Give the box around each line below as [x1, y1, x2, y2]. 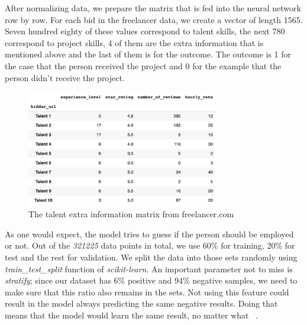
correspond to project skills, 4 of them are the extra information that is [5, 36, 264, 49]
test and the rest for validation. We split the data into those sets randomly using [5, 251, 298, 263]
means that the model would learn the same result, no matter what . [5, 309, 258, 321]
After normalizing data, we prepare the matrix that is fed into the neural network [5, 2, 301, 14]
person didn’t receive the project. [5, 71, 125, 83]
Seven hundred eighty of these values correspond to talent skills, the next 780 [5, 25, 285, 37]
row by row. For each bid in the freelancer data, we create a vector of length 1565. [5, 13, 303, 25]
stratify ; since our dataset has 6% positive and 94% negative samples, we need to [5, 274, 298, 287]
